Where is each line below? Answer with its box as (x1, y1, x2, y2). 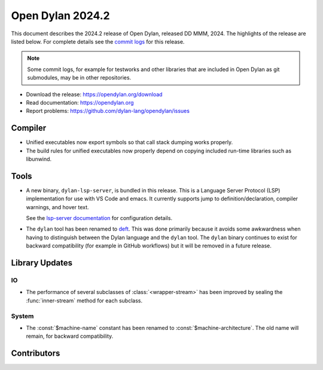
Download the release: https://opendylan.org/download (26, 90, 163, 98)
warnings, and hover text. (26, 203, 89, 210)
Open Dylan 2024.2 (11, 9, 110, 22)
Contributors (11, 348, 60, 359)
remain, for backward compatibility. (26, 332, 114, 340)
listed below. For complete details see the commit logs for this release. (11, 38, 185, 45)
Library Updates (11, 258, 73, 268)
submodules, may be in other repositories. (27, 74, 132, 81)
